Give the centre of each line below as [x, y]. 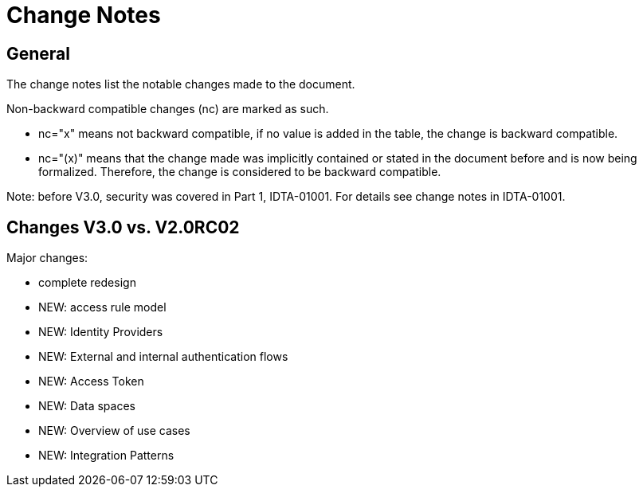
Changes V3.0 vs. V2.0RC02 [123, 227]
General [39, 53]
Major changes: [47, 258]
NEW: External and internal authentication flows [163, 357]
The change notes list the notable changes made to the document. [181, 84]
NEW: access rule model [102, 307]
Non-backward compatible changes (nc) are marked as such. [168, 109]
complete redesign [87, 283]
